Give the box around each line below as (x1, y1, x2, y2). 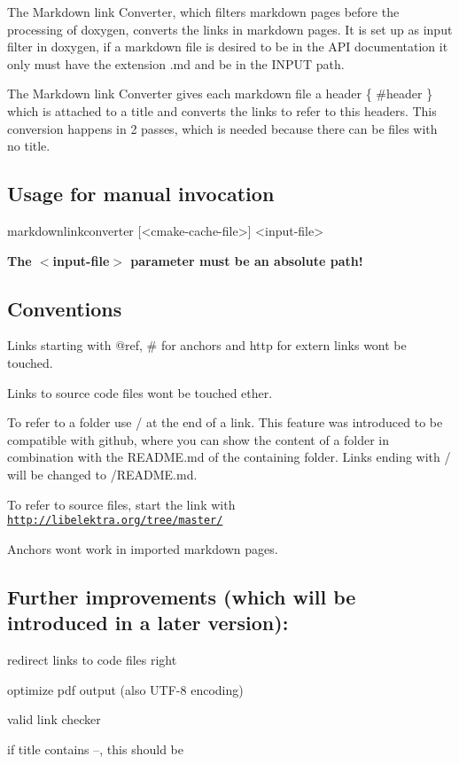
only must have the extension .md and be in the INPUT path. (7, 54, 345, 73)
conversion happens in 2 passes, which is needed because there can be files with (7, 119, 438, 137)
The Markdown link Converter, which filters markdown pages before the (7, 3, 400, 20)
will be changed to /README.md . (7, 464, 198, 483)
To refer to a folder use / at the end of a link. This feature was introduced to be (7, 413, 443, 432)
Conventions (7, 294, 122, 322)
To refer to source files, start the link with (7, 495, 236, 513)
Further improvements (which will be (7, 582, 356, 610)
